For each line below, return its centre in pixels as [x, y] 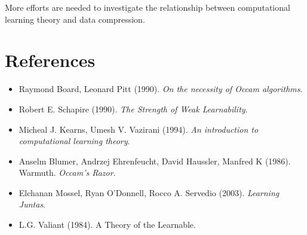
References [50, 60]
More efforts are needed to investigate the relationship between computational [148, 7]
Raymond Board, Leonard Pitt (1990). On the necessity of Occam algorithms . [161, 89]
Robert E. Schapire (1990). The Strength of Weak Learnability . [133, 109]
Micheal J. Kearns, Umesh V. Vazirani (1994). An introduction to [139, 129]
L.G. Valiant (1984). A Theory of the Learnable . [107, 225]
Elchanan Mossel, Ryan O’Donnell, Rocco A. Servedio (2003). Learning [149, 192]
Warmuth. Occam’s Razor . [67, 173]
